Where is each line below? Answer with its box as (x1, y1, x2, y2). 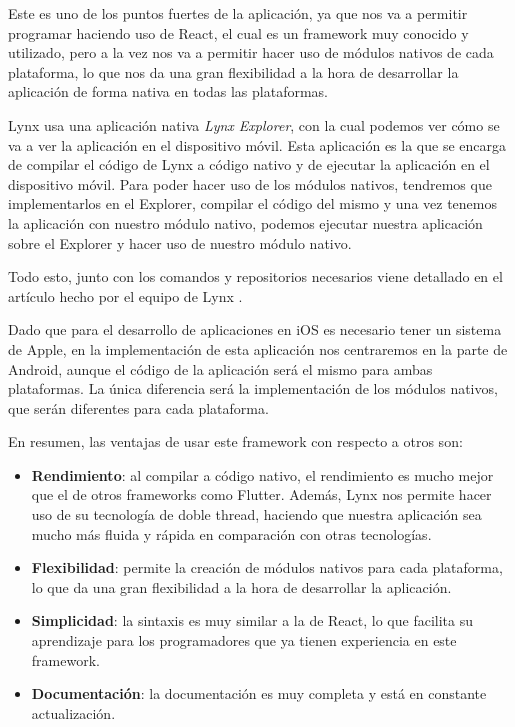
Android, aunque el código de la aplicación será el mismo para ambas (8, 358, 433, 379)
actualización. (31, 702, 116, 723)
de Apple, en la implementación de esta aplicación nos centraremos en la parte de (8, 338, 508, 359)
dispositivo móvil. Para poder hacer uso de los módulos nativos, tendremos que (8, 173, 492, 194)
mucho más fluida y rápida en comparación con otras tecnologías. (31, 523, 432, 544)
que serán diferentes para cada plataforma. (8, 397, 269, 418)
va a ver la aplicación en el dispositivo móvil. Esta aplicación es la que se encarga (8, 134, 506, 155)
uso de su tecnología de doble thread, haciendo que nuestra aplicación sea (31, 504, 482, 525)
